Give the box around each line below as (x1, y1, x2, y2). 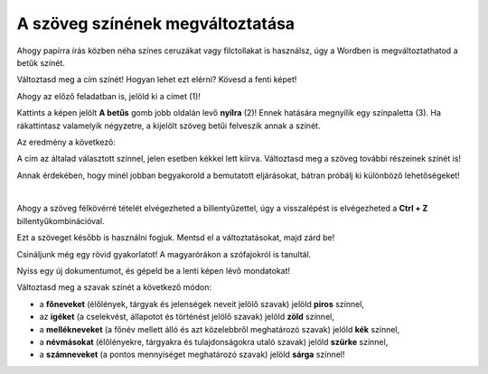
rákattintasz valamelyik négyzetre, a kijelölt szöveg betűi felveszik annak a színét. (16, 120, 321, 131)
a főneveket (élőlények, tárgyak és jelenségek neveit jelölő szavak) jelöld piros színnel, (39, 298, 365, 309)
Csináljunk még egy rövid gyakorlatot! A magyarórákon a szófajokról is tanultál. (16, 248, 312, 259)
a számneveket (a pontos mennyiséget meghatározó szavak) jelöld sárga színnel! (39, 349, 345, 360)
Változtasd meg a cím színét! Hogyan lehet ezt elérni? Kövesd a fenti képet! (16, 74, 297, 85)
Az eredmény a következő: (16, 136, 117, 147)
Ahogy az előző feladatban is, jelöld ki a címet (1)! (16, 90, 201, 101)
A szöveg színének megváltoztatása (16, 14, 296, 33)
